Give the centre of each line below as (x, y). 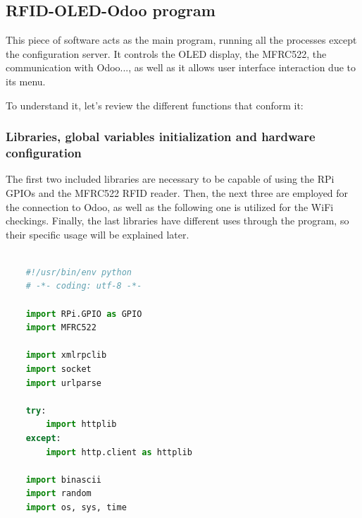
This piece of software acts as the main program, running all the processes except (181, 40)
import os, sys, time (76, 507)
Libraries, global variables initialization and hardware (161, 137)
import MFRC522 (61, 328)
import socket (58, 369)
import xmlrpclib (66, 355)
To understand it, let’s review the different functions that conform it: (155, 105)
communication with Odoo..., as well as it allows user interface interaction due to (181, 67)
